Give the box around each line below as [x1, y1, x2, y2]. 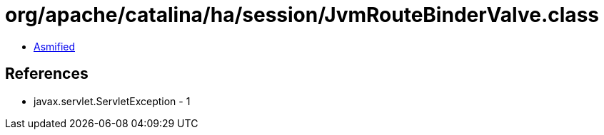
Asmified [34, 40, 76, 53]
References [5, 65, 89, 83]
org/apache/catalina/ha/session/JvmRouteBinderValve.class [5, 3, 599, 27]
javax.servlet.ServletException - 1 [34, 94, 191, 107]
